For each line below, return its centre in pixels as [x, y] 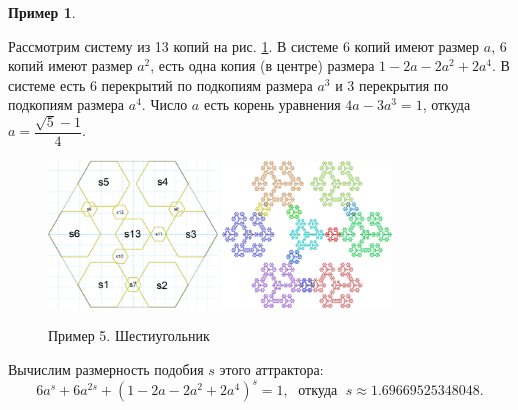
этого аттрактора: [271, 368]
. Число [164, 104]
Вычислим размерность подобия [106, 368]
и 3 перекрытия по [392, 84]
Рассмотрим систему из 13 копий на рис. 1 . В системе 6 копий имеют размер [244, 45]
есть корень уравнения [272, 104]
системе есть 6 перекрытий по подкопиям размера [160, 84]
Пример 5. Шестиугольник [129, 335]
